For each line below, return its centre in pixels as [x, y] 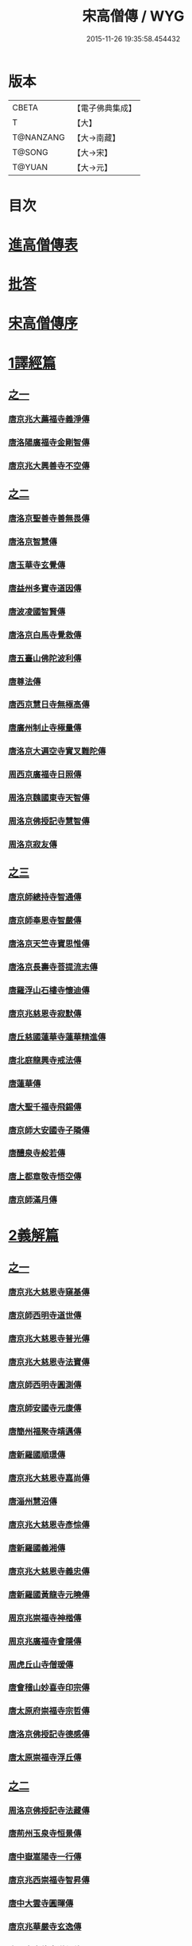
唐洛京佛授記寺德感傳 [49, 1734]
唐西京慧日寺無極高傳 [49, 705]
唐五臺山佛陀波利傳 [45, 658]
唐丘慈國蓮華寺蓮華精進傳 [57, 1037]
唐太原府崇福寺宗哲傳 [49, 1711]
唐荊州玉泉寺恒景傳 [45, 1833]
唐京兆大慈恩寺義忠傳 [49, 1571]
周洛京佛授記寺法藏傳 [49, 1810]
